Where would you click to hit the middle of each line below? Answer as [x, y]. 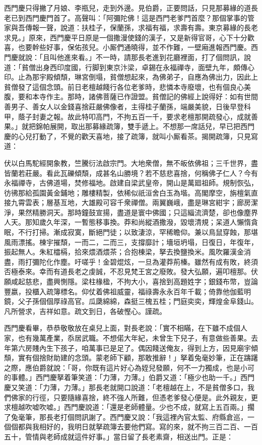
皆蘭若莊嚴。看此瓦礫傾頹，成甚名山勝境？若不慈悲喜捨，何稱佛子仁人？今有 [131, 173]
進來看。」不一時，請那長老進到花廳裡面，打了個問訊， [154, 57]
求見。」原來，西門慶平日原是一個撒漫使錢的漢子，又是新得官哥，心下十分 [126, 37]
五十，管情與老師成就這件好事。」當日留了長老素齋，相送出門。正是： [119, 436]
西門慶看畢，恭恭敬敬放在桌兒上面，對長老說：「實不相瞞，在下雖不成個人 [126, 328]
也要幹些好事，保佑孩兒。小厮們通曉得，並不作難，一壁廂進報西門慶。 [134, 47]
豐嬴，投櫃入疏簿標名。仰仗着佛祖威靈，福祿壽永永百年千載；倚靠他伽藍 [124, 291]
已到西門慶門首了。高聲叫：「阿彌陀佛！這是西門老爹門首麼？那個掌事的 [129, 17]
